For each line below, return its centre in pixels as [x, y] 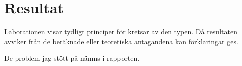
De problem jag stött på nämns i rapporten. [72, 58]
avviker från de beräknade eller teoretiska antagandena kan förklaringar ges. [121, 41]
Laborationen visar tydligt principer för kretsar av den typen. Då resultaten [121, 32]
